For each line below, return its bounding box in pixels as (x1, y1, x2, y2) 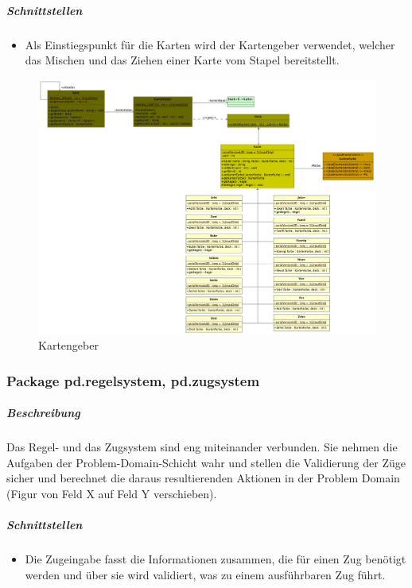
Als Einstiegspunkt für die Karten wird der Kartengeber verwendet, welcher (25, 36, 395, 52)
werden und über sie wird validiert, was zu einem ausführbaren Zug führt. (25, 566, 386, 582)
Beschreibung (6, 404, 80, 421)
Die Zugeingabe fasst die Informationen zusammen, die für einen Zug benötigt (25, 551, 406, 567)
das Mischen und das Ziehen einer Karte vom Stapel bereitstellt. (25, 52, 340, 68)
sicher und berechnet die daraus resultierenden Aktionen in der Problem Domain (6, 470, 400, 486)
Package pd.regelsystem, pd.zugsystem (6, 370, 260, 390)
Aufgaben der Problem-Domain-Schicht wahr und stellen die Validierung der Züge (6, 454, 406, 470)
